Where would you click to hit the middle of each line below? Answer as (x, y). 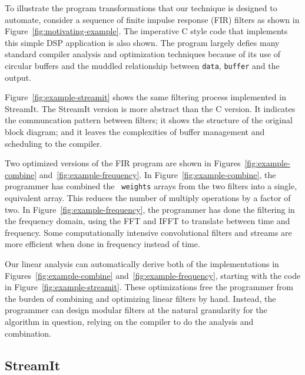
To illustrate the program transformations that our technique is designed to (141, 8)
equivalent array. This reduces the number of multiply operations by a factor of (148, 198)
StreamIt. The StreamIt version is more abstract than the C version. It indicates (150, 108)
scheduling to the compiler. (54, 143)
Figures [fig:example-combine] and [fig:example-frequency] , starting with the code (153, 275)
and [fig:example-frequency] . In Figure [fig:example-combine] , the (158, 174)
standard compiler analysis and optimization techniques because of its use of (143, 54)
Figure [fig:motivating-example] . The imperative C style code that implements (146, 31)
